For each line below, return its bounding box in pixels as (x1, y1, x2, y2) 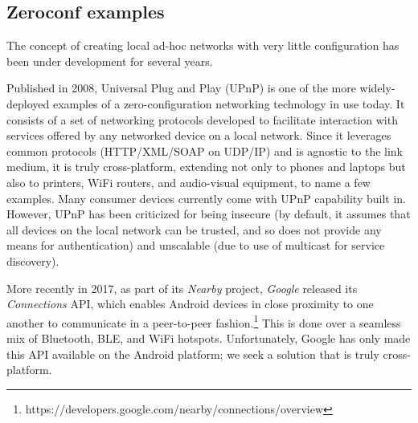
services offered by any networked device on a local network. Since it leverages (6, 127, 391, 144)
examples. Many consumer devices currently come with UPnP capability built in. (6, 189, 406, 206)
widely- (359, 79, 395, 96)
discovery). (6, 252, 59, 269)
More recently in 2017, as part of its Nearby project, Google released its (6, 279, 358, 296)
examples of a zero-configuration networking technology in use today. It (52, 95, 405, 112)
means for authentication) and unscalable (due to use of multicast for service (6, 237, 385, 254)
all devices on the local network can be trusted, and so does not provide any (6, 221, 382, 238)
